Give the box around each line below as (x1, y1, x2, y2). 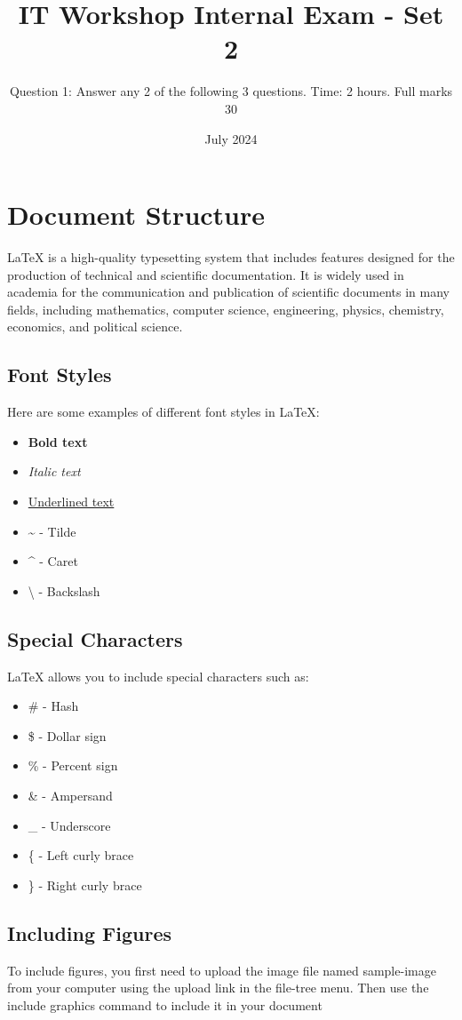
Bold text (28, 432, 88, 450)
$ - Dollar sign (28, 726, 107, 745)
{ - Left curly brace (28, 846, 134, 865)
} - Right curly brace (28, 875, 142, 894)
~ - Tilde (28, 522, 76, 540)
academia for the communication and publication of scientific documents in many (7, 283, 450, 301)
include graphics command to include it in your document (7, 995, 323, 1014)
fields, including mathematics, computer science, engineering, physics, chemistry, (7, 299, 444, 318)
